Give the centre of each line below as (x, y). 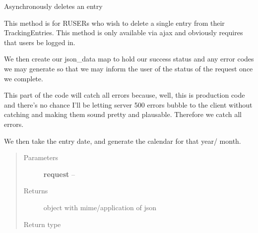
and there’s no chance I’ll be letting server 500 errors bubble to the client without (128, 104)
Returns (36, 191)
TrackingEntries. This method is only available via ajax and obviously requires (124, 32)
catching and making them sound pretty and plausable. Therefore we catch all (123, 114)
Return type (42, 224)
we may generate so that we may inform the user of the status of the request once (129, 68)
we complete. (24, 78)
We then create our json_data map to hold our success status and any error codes (129, 59)
